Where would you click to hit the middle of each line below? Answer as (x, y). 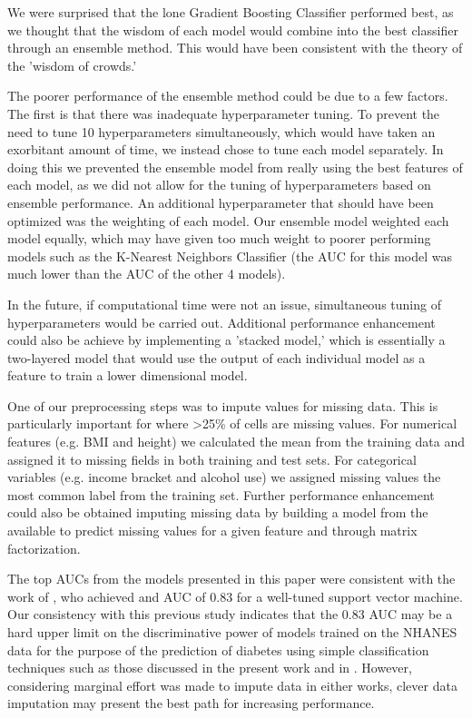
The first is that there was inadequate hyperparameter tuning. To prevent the (224, 113)
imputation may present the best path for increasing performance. (191, 703)
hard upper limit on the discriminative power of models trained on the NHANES (232, 632)
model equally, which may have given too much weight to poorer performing (219, 238)
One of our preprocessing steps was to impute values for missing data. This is (223, 405)
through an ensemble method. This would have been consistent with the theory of (235, 48)
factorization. (44, 548)
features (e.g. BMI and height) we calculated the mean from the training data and (236, 442)
